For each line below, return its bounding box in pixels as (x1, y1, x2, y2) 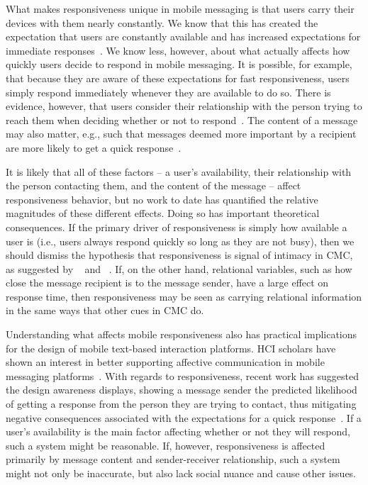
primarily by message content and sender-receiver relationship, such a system (6, 452, 340, 467)
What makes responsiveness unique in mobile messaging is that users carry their (6, 1, 355, 16)
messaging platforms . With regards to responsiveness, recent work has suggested (6, 368, 359, 383)
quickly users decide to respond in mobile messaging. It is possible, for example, (6, 57, 352, 72)
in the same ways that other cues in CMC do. (6, 303, 204, 318)
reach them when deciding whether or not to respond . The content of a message (6, 112, 358, 127)
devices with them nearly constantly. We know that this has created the (6, 15, 318, 30)
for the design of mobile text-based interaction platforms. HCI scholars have (6, 340, 336, 355)
